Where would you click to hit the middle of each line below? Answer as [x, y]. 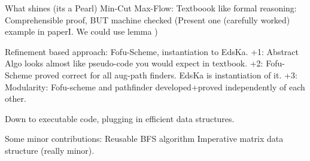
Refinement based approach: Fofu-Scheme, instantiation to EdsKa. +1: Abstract [152, 51]
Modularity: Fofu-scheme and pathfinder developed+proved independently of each [155, 86]
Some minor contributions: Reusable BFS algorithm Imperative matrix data [144, 139]
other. [16, 98]
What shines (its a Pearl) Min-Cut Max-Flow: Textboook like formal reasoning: [151, 8]
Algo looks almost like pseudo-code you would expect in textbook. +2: [134, 63]
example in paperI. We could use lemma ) [81, 31]
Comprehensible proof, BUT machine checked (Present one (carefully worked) [148, 19]
